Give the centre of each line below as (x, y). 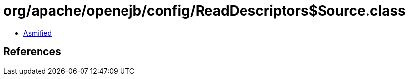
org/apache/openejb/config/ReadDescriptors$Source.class (204, 11)
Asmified (38, 33)
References (32, 52)
